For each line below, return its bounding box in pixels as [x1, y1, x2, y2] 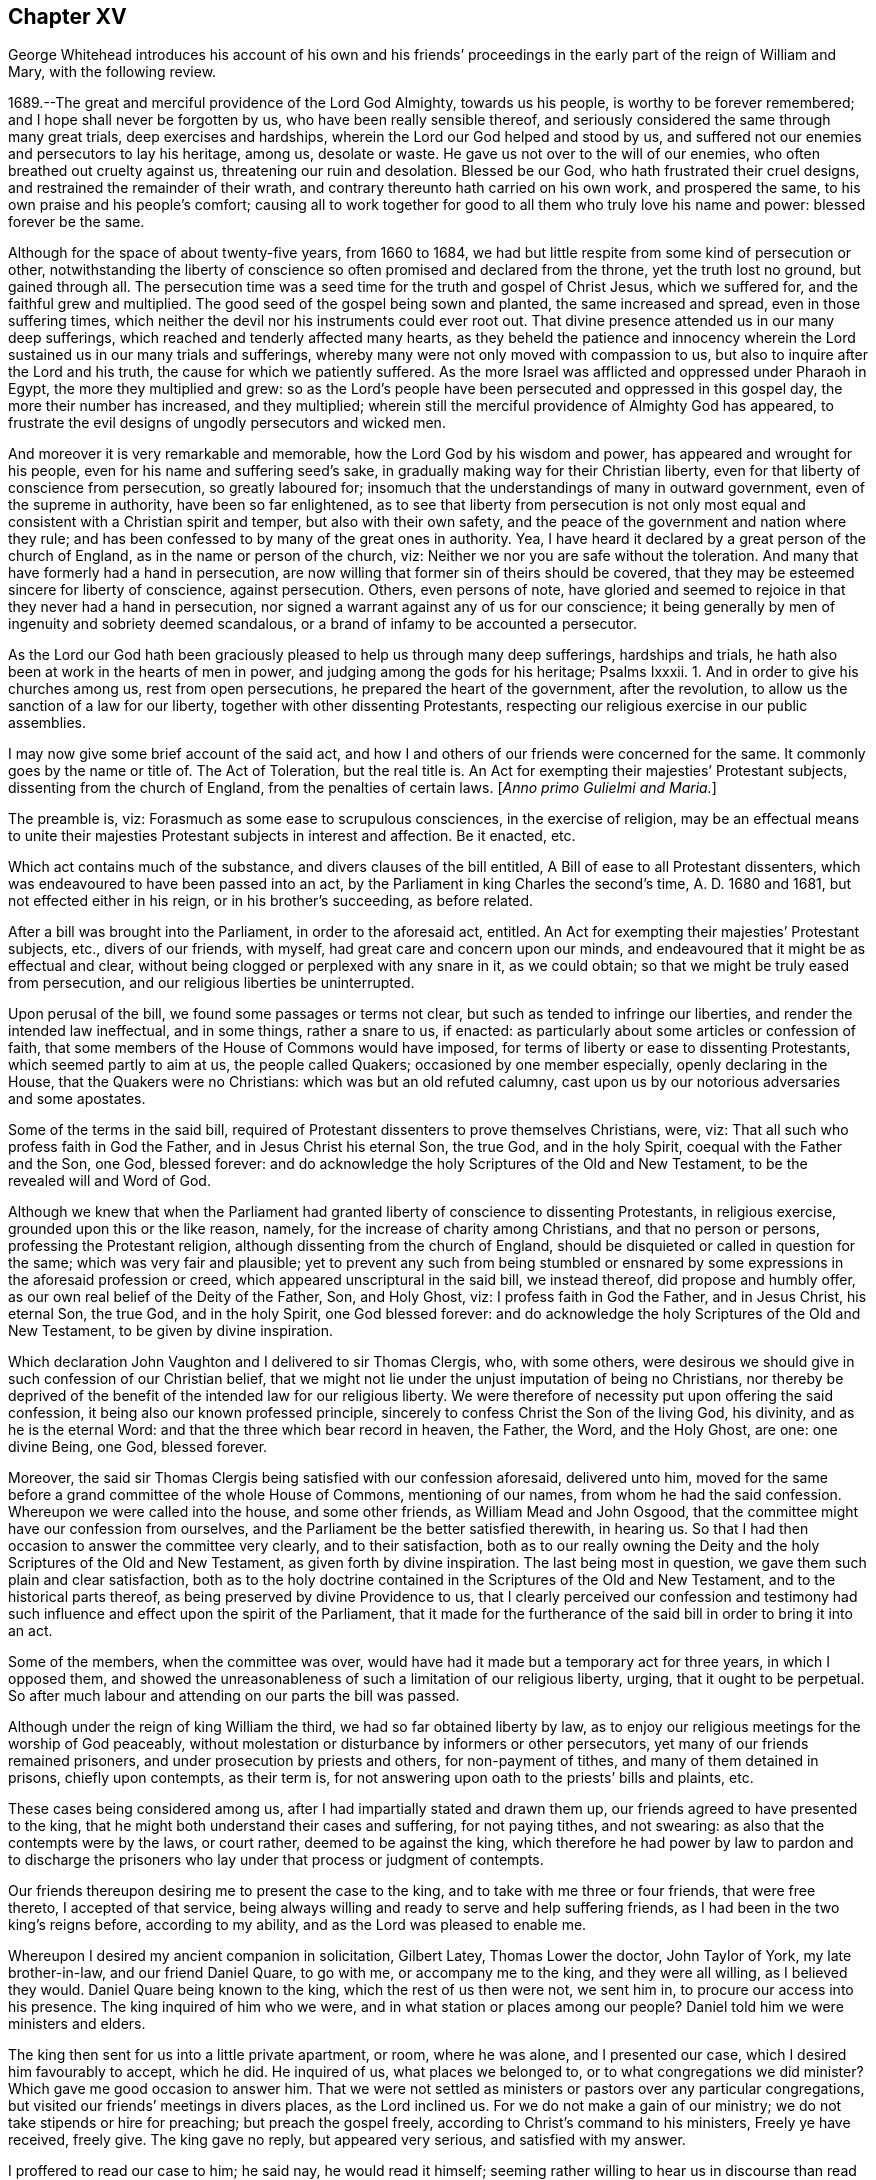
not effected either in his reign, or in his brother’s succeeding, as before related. [8, 892, 534, 910]
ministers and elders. [8, 2015, 146, 2033]
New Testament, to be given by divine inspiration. [8, 1322, 334, 1340]
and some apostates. [8, 1090, 146, 1108]
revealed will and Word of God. [8, 1172, 211, 1190]
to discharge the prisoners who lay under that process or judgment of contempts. [8, 1851, 544, 1869]
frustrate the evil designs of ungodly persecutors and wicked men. [8, 414, 446, 432]
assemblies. [8, 714, 87, 732]
